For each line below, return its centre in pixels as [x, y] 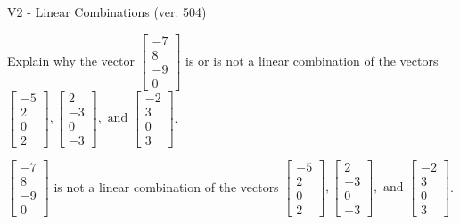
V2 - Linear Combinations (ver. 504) [107, 12]
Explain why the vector [71, 60]
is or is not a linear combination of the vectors [312, 60]
